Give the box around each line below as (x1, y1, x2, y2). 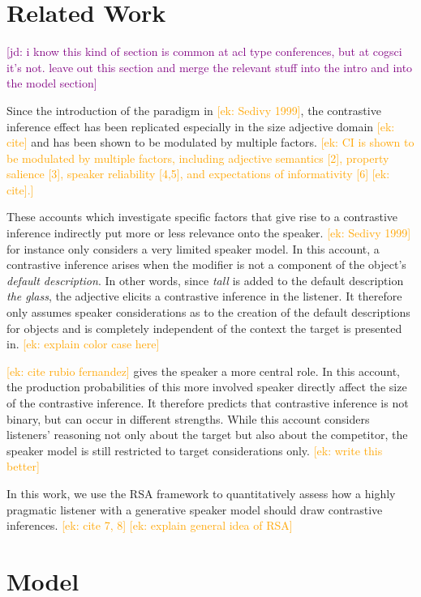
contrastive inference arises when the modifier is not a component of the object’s (6, 256, 406, 273)
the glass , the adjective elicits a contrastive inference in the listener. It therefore (6, 288, 402, 305)
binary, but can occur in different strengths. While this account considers (6, 410, 370, 427)
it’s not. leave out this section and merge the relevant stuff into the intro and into (6, 58, 413, 75)
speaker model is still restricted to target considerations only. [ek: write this (6, 441, 383, 458)
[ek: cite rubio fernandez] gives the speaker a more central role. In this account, (6, 362, 400, 379)
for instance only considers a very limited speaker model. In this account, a (6, 240, 380, 257)
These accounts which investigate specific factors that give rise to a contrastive (6, 208, 398, 225)
